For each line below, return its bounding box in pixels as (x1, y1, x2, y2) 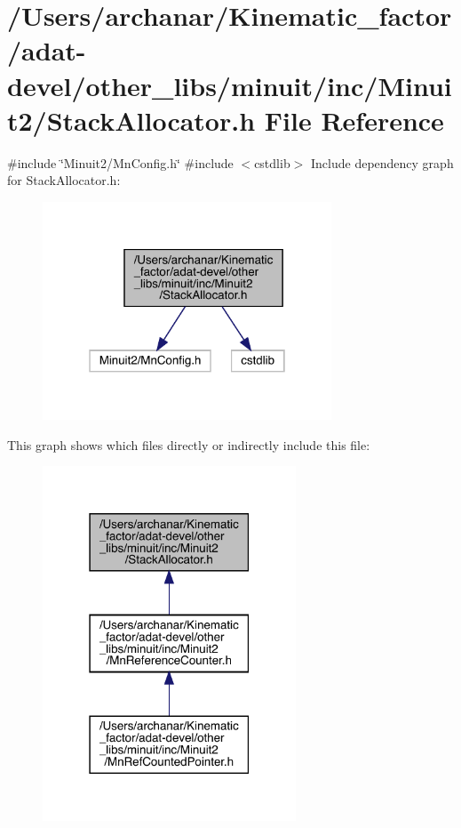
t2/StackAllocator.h (7, 101, 256, 138)
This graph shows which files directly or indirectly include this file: (7, 435, 370, 454)
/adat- (7, 32, 86, 68)
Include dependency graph (310, 153, 454, 172)
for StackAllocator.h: (7, 171, 121, 189)
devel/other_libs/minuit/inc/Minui (7, 67, 452, 103)
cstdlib (254, 153, 290, 172)
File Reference (264, 101, 444, 138)
